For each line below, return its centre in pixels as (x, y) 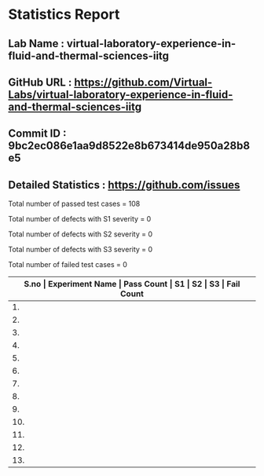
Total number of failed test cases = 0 (68, 265)
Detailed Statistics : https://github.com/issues (124, 185)
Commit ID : (37, 134)
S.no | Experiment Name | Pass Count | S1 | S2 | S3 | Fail (132, 284)
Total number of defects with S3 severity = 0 (81, 250)
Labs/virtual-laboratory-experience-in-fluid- (121, 95)
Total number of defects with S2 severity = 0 (81, 234)
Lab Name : (37, 44)
